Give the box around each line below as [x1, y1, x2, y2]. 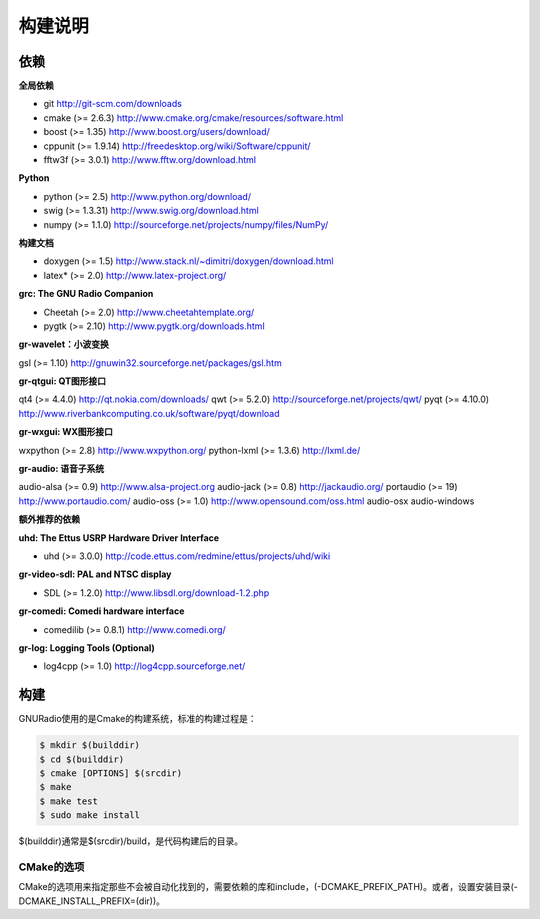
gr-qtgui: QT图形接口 [18, 375, 107, 387]
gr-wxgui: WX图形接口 [18, 426, 114, 438]
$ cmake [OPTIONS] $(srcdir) [39, 768, 183, 779]
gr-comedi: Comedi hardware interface [18, 605, 185, 617]
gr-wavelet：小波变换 [18, 338, 110, 350]
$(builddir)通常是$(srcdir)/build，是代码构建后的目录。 [18, 835, 244, 847]
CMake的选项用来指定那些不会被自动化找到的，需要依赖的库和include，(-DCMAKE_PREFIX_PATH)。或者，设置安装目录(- [18, 881, 519, 893]
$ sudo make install [39, 810, 140, 821]
